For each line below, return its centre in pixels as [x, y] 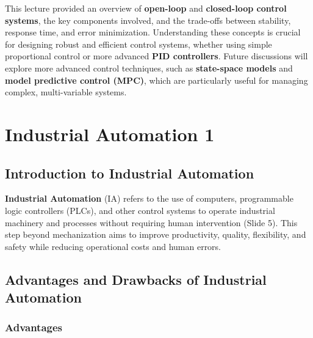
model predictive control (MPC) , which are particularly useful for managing [156, 80]
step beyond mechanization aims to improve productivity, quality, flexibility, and [156, 234]
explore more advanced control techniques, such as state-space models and [149, 68]
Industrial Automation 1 [110, 134]
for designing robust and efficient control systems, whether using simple [139, 44]
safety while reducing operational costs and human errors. [113, 246]
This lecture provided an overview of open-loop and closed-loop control [146, 8]
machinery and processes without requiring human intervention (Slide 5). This [151, 222]
